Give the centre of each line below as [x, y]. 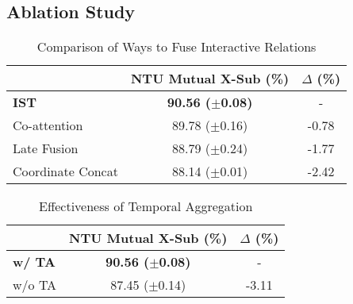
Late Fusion [46, 148]
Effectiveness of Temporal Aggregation [146, 206]
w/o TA [35, 285]
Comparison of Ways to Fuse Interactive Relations [176, 47]
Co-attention [48, 125]
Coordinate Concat [65, 171]
